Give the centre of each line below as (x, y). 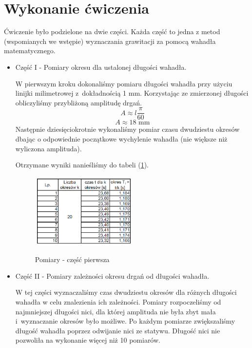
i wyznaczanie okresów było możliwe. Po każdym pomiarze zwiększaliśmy (125, 321)
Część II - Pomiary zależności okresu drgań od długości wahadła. (112, 276)
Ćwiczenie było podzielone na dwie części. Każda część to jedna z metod (112, 31)
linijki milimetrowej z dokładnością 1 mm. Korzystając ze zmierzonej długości (132, 93)
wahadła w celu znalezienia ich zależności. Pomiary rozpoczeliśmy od (118, 301)
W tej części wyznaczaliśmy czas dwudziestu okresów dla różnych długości (126, 292)
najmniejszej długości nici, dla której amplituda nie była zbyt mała (116, 311)
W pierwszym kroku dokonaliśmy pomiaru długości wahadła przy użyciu (124, 83)
